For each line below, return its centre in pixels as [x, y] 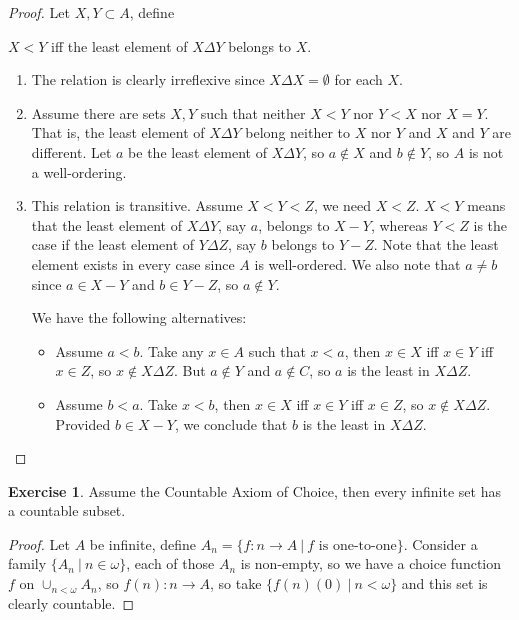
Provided [83, 423]
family [27, 563]
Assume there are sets [98, 112]
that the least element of [106, 224]
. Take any [171, 350]
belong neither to [297, 132]
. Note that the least [436, 244]
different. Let [71, 151]
